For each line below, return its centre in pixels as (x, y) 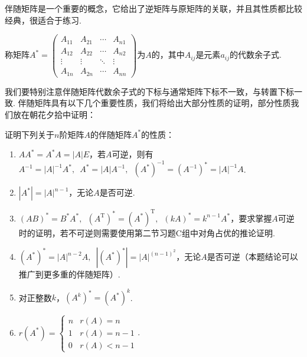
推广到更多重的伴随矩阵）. (69, 274)
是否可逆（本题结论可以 (252, 257)
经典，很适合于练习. (43, 20)
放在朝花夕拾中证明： (54, 114)
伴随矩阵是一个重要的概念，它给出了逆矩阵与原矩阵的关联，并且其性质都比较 (153, 8)
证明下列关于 (30, 134)
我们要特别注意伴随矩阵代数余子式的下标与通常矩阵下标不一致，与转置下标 (149, 91)
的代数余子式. (256, 54)
